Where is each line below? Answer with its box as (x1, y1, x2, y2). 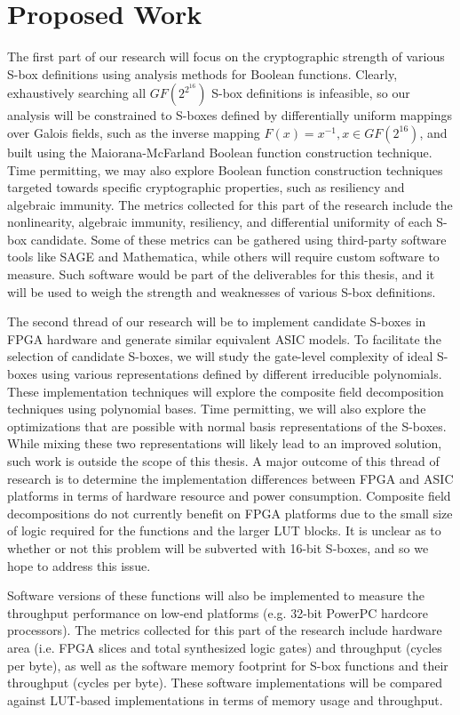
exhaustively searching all (7, 84, 147, 102)
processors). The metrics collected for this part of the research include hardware (7, 621, 442, 639)
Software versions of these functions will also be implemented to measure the (7, 586, 424, 605)
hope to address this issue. (7, 556, 151, 574)
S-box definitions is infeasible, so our (211, 84, 410, 102)
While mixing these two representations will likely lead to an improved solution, (7, 434, 442, 453)
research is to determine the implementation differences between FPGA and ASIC (7, 469, 454, 487)
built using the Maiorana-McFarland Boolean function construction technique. (7, 142, 432, 161)
